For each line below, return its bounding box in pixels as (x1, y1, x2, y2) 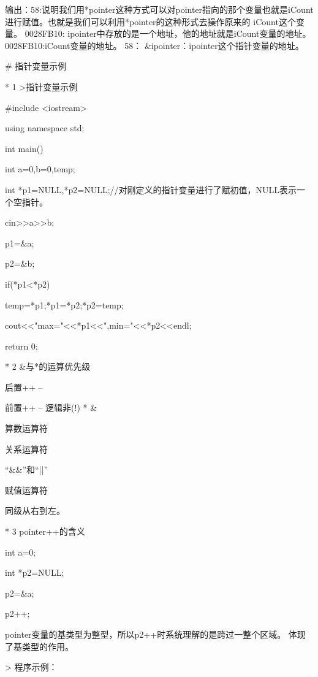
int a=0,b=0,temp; (5, 163, 75, 175)
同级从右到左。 (5, 504, 65, 517)
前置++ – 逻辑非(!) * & (5, 401, 97, 414)
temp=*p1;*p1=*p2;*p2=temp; (5, 298, 124, 311)
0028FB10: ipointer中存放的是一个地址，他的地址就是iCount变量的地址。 (25, 27, 311, 40)
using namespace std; (5, 121, 85, 134)
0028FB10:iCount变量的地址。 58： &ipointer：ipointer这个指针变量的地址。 (5, 39, 304, 52)
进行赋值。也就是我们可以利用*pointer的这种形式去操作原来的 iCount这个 (5, 15, 296, 28)
